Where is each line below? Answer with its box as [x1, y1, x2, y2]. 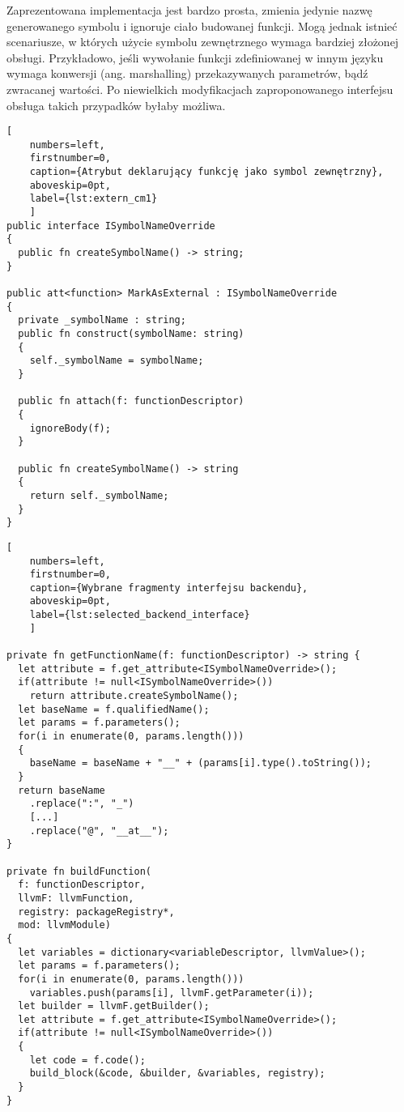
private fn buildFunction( [6, 865, 151, 877]
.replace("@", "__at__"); [29, 824, 169, 837]
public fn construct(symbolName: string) [18, 328, 245, 339]
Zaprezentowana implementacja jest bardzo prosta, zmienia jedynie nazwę [6, 2, 372, 18]
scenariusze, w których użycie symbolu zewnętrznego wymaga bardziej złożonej [6, 33, 399, 50]
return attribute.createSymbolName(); [29, 690, 239, 702]
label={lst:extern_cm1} [29, 193, 158, 205]
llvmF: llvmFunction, [18, 892, 134, 904]
